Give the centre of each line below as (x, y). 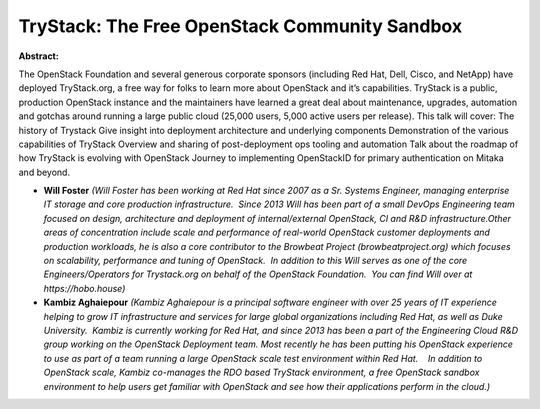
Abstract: (38, 56)
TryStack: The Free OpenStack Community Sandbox (240, 26)
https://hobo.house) (84, 288)
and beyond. (44, 172)
